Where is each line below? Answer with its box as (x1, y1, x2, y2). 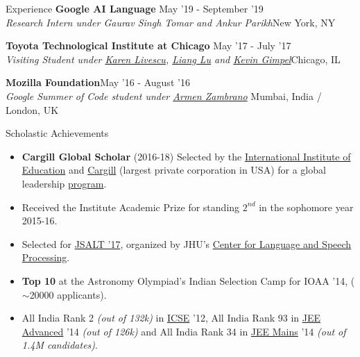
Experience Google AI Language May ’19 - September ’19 (6, 1, 264, 15)
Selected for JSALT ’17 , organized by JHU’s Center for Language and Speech (22, 236, 352, 251)
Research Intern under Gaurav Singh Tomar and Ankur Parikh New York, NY (6, 15, 336, 29)
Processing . (22, 250, 70, 265)
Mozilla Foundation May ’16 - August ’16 (6, 75, 190, 90)
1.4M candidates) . (22, 338, 98, 352)
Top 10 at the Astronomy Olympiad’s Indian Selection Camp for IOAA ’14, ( (22, 273, 355, 288)
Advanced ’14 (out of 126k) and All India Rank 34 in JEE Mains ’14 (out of (22, 324, 346, 338)
